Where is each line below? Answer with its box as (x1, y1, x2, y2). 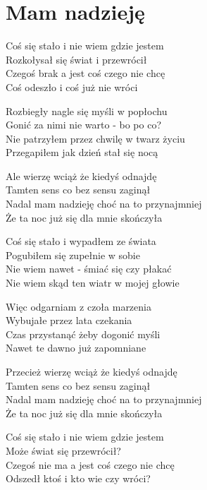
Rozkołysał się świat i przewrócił (6, 52, 147, 66)
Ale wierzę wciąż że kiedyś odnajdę (6, 168, 157, 183)
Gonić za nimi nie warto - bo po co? (6, 117, 162, 132)
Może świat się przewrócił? (6, 443, 121, 458)
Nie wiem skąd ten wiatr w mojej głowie (6, 275, 180, 290)
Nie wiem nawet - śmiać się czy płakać (6, 261, 172, 276)
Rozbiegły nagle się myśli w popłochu (6, 103, 168, 118)
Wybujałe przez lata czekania (6, 313, 132, 328)
